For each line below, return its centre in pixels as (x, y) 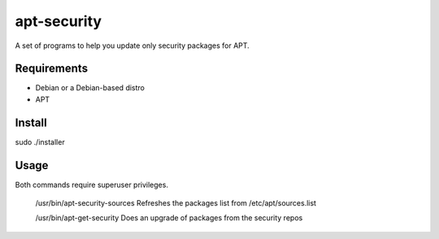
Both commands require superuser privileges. (91, 185)
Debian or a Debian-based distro (90, 88)
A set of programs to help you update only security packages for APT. (132, 46)
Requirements (52, 69)
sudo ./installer (40, 141)
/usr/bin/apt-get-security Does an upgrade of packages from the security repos (169, 218)
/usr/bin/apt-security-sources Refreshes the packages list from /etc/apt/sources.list (176, 203)
